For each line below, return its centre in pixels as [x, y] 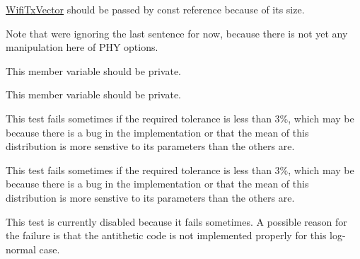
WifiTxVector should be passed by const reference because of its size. [155, 9]
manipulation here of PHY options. [82, 47]
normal [21, 249]
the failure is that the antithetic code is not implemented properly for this [166, 235]
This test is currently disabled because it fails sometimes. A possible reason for [176, 221]
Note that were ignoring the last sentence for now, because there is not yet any [177, 33]
